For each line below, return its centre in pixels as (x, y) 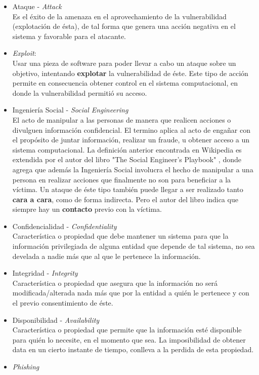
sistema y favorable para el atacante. (69, 36)
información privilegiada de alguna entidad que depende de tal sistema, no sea (134, 246)
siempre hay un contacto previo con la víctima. (87, 209)
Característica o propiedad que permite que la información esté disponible (127, 330)
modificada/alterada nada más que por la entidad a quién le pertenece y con (131, 293)
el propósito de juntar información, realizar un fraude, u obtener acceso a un (131, 140)
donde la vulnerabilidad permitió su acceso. (80, 92)
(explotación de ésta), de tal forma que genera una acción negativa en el (124, 26)
